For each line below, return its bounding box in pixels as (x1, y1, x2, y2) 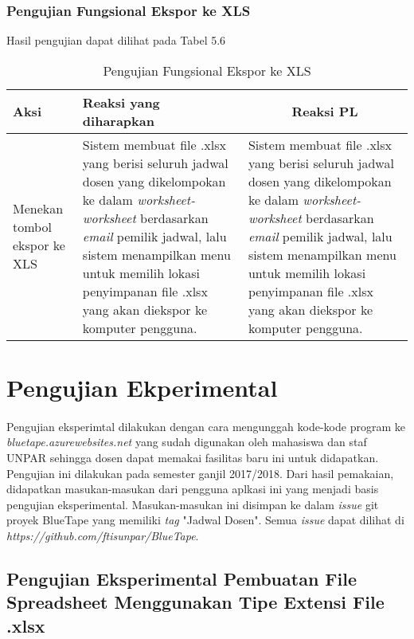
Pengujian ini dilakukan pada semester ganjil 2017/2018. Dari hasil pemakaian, (6, 465, 394, 481)
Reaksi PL (291, 102, 358, 121)
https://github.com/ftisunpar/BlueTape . (6, 527, 199, 543)
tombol (13, 218, 52, 237)
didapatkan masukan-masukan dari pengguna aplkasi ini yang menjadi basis (6, 480, 379, 497)
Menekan (13, 199, 64, 218)
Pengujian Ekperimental (6, 371, 278, 403)
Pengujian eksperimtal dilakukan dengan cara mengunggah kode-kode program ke (6, 418, 405, 434)
